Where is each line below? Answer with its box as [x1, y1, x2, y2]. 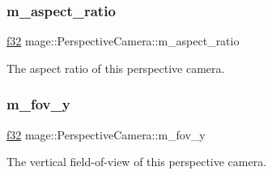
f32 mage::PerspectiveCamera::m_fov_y [6, 126, 206, 143]
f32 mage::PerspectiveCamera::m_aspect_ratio [6, 32, 240, 49]
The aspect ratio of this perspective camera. [6, 59, 225, 76]
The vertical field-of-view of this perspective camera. [6, 153, 267, 170]
